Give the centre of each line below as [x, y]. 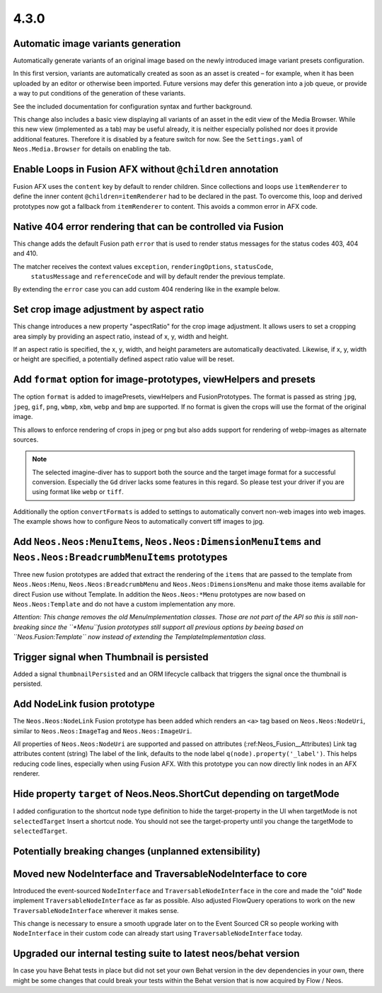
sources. [26, 440]
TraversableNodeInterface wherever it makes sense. [96, 910]
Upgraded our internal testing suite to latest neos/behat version [156, 954]
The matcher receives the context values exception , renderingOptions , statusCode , [143, 266]
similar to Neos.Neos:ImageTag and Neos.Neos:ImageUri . [103, 731]
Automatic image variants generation [97, 44]
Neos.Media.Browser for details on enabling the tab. [92, 149]
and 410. [25, 253]
